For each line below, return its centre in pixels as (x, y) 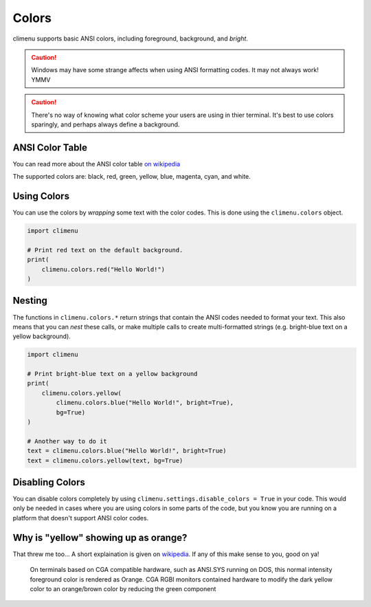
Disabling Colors (49, 482)
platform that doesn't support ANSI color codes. (81, 518)
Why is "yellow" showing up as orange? (100, 537)
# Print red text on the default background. (105, 250)
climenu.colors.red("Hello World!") (103, 269)
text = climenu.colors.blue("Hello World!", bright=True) (127, 451)
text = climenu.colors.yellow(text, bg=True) (105, 460)
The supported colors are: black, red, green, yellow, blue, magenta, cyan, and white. (132, 177)
